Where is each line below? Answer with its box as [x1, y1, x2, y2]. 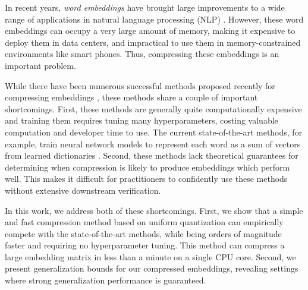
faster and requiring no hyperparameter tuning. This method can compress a [5, 239, 285, 251]
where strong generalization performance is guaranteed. [5, 274, 206, 286]
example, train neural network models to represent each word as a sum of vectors [5, 137, 301, 150]
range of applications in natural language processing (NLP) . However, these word [5, 12, 304, 25]
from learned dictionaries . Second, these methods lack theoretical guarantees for [5, 149, 298, 162]
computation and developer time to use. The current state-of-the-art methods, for [5, 125, 303, 138]
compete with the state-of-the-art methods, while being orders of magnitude [5, 227, 282, 239]
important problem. [5, 59, 76, 71]
